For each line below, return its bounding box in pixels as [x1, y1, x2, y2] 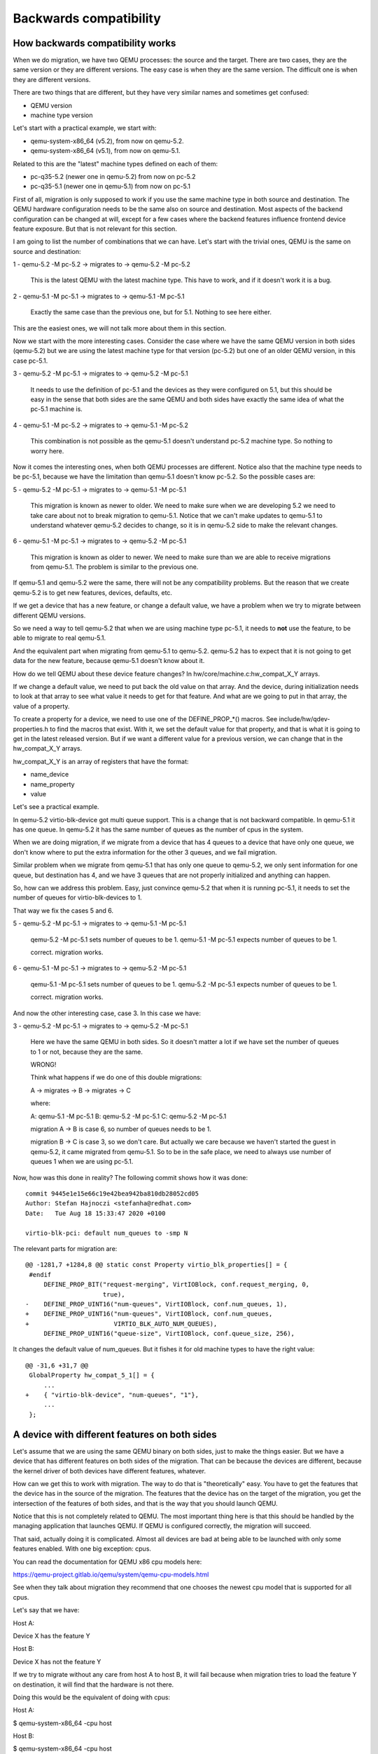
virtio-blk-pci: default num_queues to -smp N [25, 1229, 188, 1237]
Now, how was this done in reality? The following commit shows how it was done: [13, 1173, 248, 1181]
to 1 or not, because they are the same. [30, 1047, 143, 1056]
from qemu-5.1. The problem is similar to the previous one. [30, 563, 199, 571]
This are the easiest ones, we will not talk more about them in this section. [13, 323, 227, 333]
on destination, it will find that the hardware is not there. [13, 1680, 174, 1689]
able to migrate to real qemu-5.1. [13, 634, 106, 642]
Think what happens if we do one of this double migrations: [30, 1073, 202, 1082]
